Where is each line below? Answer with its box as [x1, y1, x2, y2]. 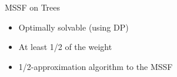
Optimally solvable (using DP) [18, 21, 129, 33]
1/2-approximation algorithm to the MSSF [18, 60, 173, 72]
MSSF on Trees [5, 1, 61, 13]
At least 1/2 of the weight [18, 41, 112, 53]
